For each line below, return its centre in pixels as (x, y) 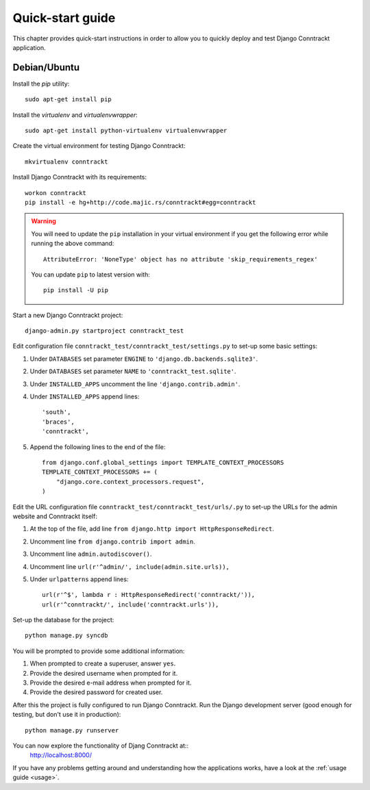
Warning (44, 221)
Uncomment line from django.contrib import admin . (112, 541)
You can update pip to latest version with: (91, 275)
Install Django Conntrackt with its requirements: (80, 177)
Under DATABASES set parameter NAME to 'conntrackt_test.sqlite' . (133, 371)
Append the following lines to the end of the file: (98, 447)
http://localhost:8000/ (61, 755)
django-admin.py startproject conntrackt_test (104, 331)
